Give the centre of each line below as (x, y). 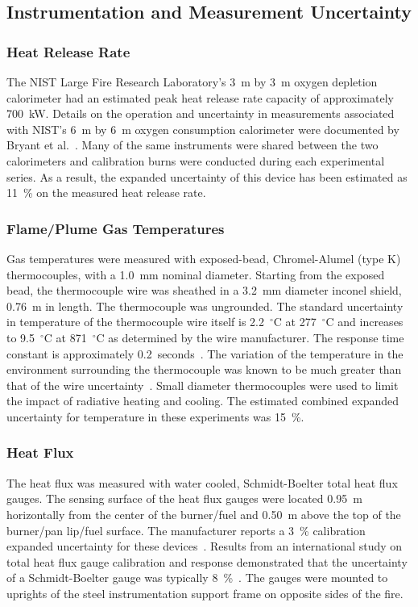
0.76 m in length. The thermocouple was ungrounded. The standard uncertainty (205, 306)
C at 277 (295, 322)
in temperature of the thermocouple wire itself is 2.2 (135, 322)
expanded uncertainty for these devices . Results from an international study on (205, 546)
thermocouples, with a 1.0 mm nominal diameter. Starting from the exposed (196, 274)
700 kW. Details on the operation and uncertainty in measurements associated (201, 113)
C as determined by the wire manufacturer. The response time (250, 337)
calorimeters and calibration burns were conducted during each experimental (196, 160)
